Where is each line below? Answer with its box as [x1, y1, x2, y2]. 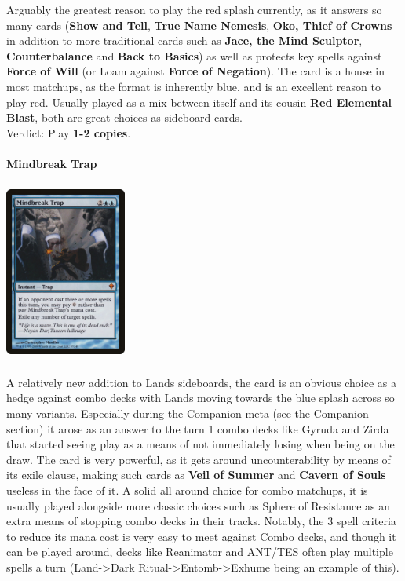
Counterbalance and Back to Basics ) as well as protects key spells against [6, 47, 382, 64]
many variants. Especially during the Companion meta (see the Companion [6, 405, 369, 422]
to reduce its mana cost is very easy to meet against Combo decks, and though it [6, 528, 396, 544]
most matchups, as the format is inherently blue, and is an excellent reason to [6, 78, 381, 94]
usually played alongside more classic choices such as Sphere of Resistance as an [6, 497, 391, 513]
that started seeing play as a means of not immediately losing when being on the [6, 436, 395, 452]
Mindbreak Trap [6, 155, 97, 171]
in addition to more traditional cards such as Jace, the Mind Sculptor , [6, 32, 363, 49]
